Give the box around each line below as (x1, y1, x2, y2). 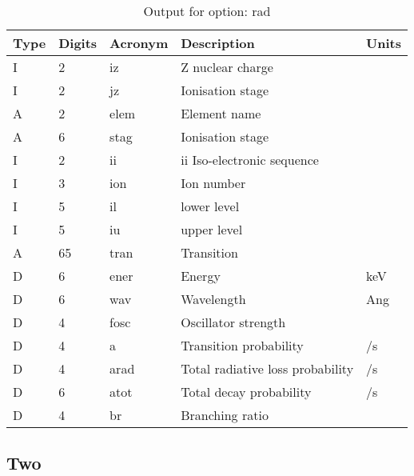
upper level (181, 220, 243, 238)
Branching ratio (181, 406, 269, 424)
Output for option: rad (143, 2, 271, 20)
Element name (181, 104, 261, 122)
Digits (58, 34, 98, 52)
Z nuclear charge (181, 58, 273, 76)
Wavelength (181, 290, 246, 308)
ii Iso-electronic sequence (181, 150, 319, 169)
